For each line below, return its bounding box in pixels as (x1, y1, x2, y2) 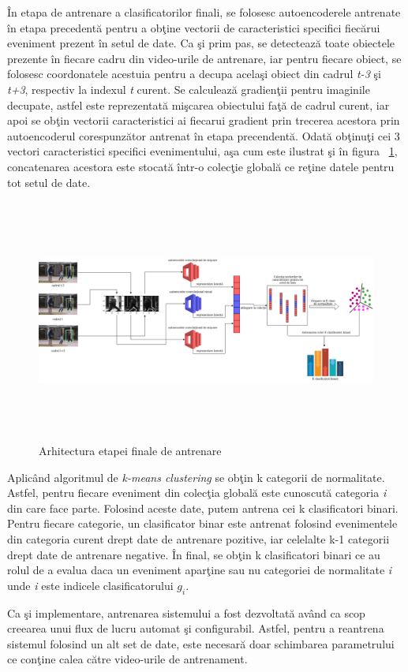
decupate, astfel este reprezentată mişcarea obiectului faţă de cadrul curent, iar (7, 96, 390, 113)
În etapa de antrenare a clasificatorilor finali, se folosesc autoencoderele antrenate (7, 4, 401, 20)
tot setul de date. (7, 174, 91, 190)
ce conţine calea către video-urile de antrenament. (7, 651, 248, 667)
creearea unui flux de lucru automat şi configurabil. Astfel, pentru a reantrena (7, 620, 384, 637)
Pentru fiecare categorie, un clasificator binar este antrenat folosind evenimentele (7, 515, 398, 532)
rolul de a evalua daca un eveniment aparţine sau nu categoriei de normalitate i (7, 562, 392, 578)
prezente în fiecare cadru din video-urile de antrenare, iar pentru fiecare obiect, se (7, 50, 402, 66)
